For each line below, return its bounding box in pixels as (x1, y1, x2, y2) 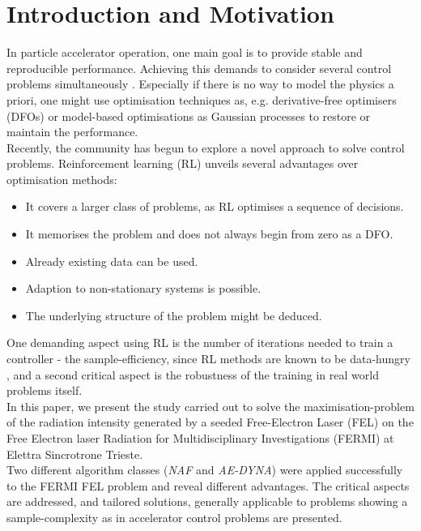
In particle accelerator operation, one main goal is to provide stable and (6, 44, 363, 61)
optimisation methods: (6, 170, 117, 187)
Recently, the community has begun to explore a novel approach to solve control (6, 139, 405, 156)
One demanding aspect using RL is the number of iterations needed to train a (6, 334, 393, 351)
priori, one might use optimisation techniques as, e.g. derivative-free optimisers (6, 91, 397, 108)
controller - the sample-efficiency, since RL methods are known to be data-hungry (6, 350, 410, 367)
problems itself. (6, 382, 83, 399)
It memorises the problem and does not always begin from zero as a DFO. (25, 225, 393, 242)
